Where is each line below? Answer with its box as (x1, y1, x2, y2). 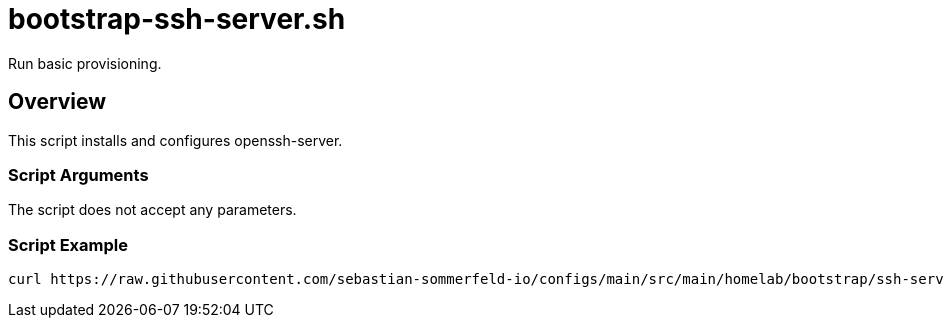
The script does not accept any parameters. (8, 201, 297, 219)
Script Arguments (8, 164, 149, 185)
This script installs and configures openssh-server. (8, 131, 343, 149)
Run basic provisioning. (8, 54, 162, 72)
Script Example (8, 234, 128, 255)
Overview (8, 89, 107, 115)
